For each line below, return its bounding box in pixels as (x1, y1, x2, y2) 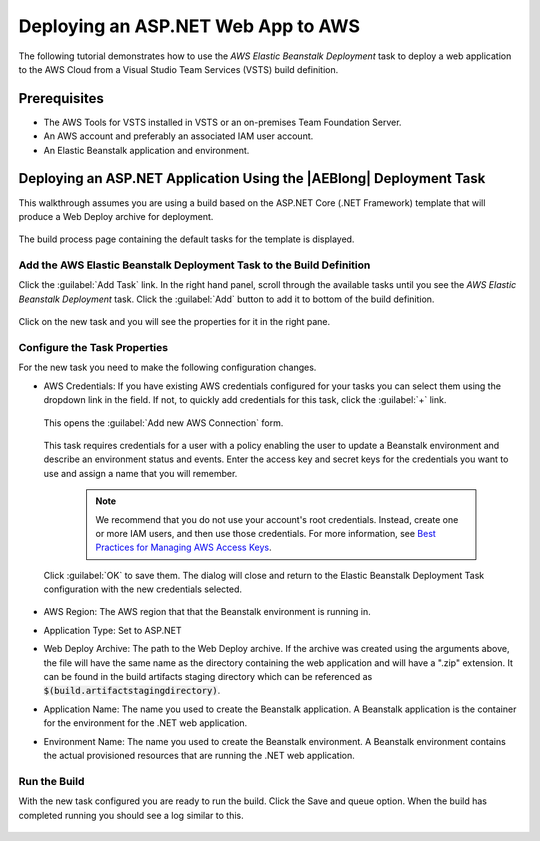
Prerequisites (18, 90, 104, 107)
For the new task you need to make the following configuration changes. (18, 361, 317, 374)
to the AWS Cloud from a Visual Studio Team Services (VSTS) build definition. (18, 63, 339, 75)
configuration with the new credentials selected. (43, 583, 243, 595)
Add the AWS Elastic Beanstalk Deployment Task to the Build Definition (18, 258, 371, 272)
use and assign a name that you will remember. (43, 467, 238, 479)
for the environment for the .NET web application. (43, 717, 248, 729)
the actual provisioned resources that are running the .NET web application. (43, 749, 355, 761)
